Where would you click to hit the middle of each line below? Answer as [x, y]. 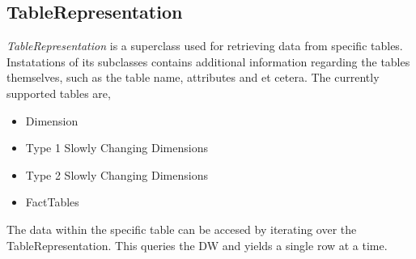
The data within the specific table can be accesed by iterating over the [182, 229]
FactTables [52, 202]
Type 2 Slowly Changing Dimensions [117, 174]
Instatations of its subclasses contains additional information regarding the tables [208, 61]
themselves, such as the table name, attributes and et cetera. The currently [193, 77]
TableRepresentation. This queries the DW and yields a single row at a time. [197, 245]
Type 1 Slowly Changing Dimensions [117, 148]
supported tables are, [59, 93]
